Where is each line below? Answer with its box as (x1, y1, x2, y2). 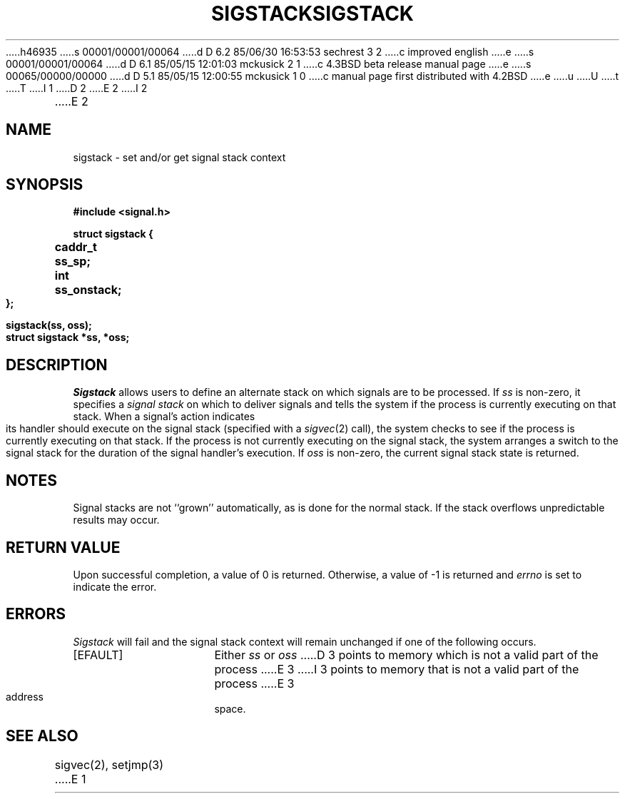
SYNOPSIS (6, 175, 83, 194)
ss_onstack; (54, 283, 122, 297)
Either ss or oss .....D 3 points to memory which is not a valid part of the (214, 647, 599, 662)
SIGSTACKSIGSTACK (211, 1, 414, 26)
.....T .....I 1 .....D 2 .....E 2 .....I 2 (6, 81, 148, 94)
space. (214, 702, 246, 715)
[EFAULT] (73, 647, 123, 662)
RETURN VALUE (6, 538, 121, 556)
